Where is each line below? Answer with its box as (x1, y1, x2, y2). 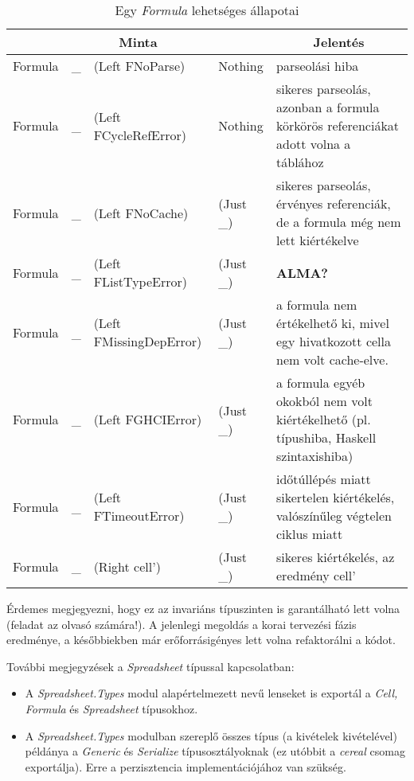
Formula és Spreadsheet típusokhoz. (25, 700, 198, 717)
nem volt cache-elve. (276, 350, 389, 369)
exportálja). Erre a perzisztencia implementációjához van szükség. (25, 758, 346, 775)
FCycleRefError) (93, 125, 187, 144)
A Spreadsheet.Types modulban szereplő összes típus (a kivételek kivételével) (25, 727, 397, 744)
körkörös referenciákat (276, 116, 400, 135)
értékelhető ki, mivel (276, 314, 389, 332)
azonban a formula (276, 98, 380, 116)
